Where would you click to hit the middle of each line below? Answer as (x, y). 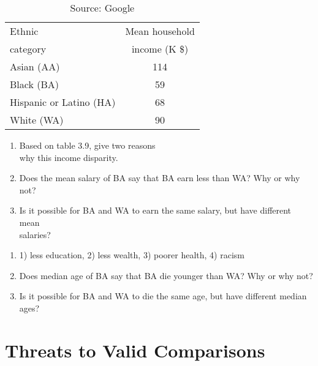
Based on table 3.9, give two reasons (87, 145)
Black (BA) (34, 84)
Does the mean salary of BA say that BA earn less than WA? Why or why (160, 178)
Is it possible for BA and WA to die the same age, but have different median (163, 296)
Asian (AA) (35, 66)
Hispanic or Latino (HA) (63, 102)
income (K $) (160, 49)
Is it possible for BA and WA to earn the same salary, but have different (155, 210)
